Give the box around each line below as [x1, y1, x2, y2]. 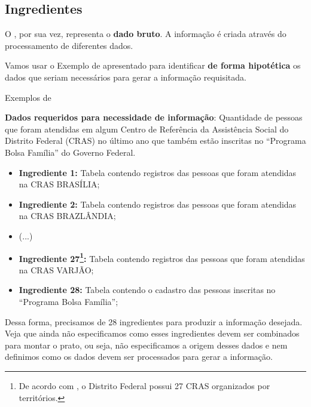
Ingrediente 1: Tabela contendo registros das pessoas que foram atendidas [19, 166, 297, 178]
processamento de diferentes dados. [5, 39, 133, 51]
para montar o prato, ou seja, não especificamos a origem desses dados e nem [5, 338, 288, 351]
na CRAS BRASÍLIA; [19, 178, 100, 190]
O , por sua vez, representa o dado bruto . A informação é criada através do [5, 27, 286, 40]
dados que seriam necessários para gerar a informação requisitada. [5, 70, 246, 83]
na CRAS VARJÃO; [19, 263, 94, 276]
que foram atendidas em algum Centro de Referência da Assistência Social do [5, 122, 289, 135]
